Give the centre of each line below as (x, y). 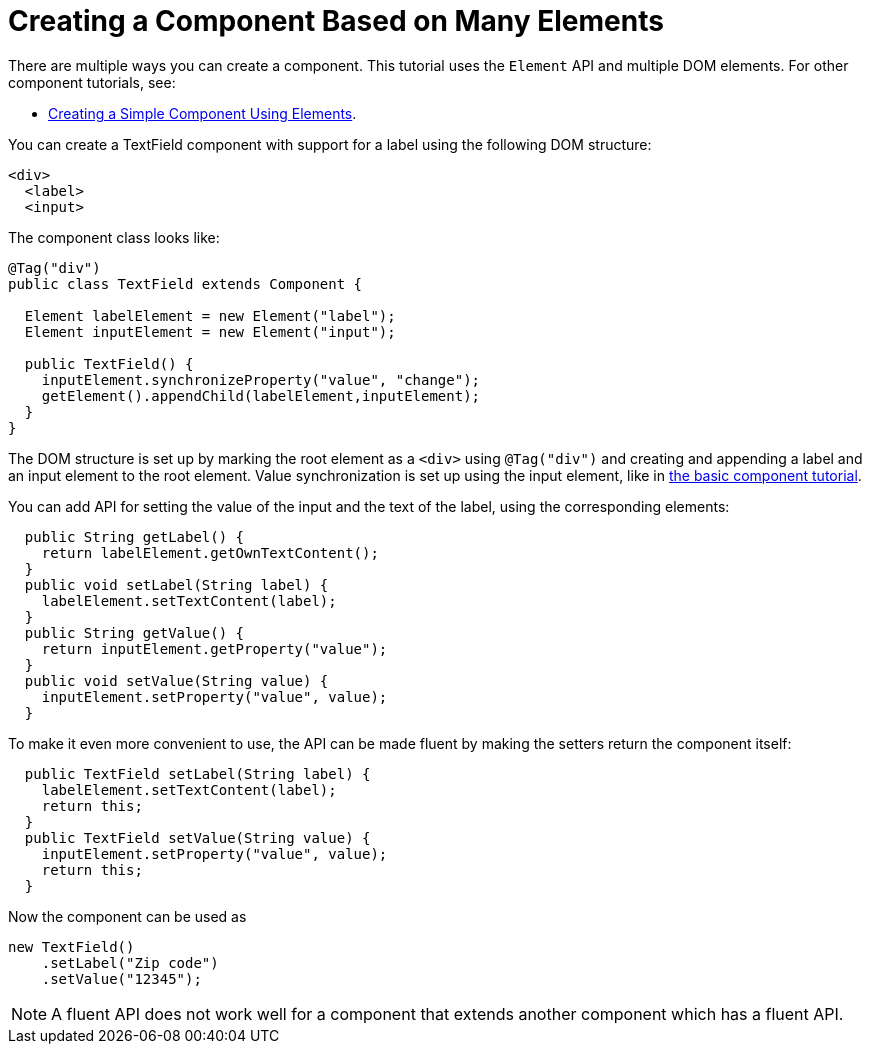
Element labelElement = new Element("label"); (210, 315)
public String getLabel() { (134, 536)
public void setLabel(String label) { (176, 584)
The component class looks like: (114, 237)
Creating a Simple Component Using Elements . (202, 113)
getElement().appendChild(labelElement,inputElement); (261, 395)
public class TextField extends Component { (185, 283)
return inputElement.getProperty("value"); (214, 648)
